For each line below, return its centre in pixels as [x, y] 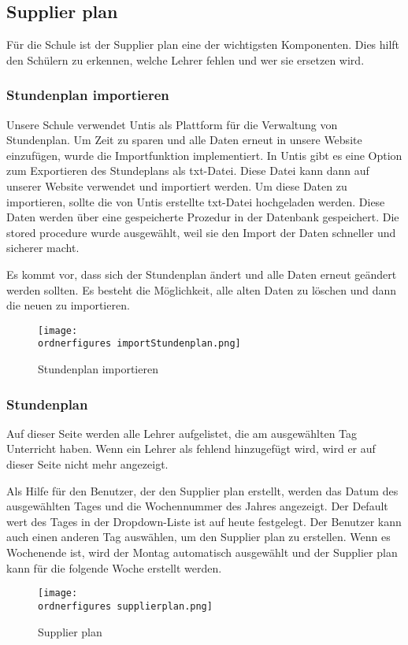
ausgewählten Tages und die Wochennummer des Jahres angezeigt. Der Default [197, 506]
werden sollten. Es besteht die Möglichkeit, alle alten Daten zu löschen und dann [202, 289]
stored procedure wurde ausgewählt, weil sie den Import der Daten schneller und [201, 232]
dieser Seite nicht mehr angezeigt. [87, 464]
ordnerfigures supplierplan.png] [125, 606]
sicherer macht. [43, 248]
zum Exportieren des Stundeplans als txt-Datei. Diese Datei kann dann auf [188, 171]
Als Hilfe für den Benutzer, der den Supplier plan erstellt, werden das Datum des [202, 490]
